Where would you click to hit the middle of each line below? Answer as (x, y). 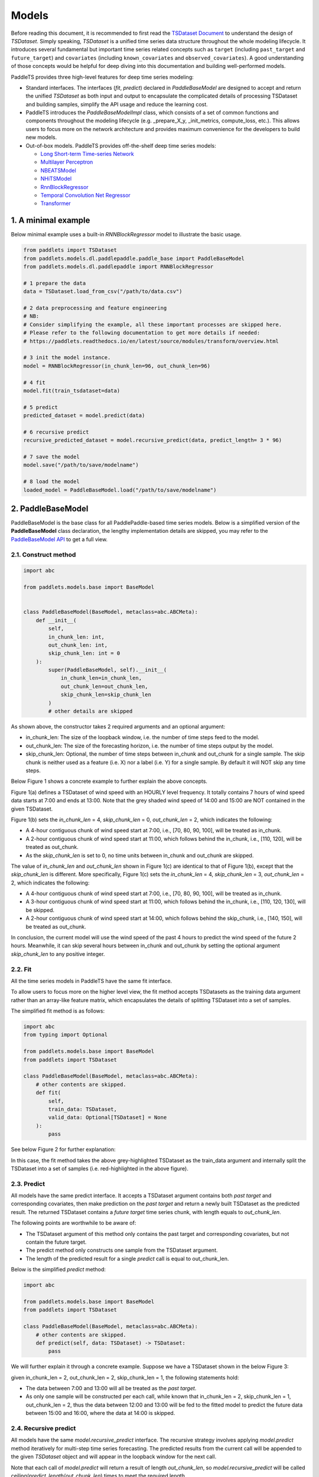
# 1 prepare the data (55, 283)
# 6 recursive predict (56, 432)
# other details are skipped (90, 711)
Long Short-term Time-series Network (87, 154)
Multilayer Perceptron (67, 162)
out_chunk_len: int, (78, 645)
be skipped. (40, 910)
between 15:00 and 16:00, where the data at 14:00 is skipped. (100, 1413)
